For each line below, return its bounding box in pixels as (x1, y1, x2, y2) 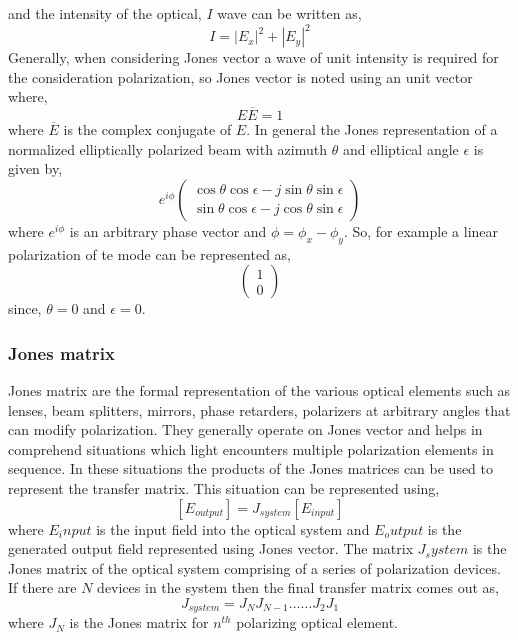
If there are (8, 577, 77, 598)
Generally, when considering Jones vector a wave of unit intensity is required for (8, 47, 499, 68)
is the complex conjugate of (63, 119, 232, 140)
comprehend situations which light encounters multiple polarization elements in (8, 438, 494, 459)
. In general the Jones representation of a (246, 119, 498, 140)
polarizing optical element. (236, 612, 399, 633)
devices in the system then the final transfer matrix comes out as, (97, 577, 499, 598)
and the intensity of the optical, (8, 3, 202, 23)
